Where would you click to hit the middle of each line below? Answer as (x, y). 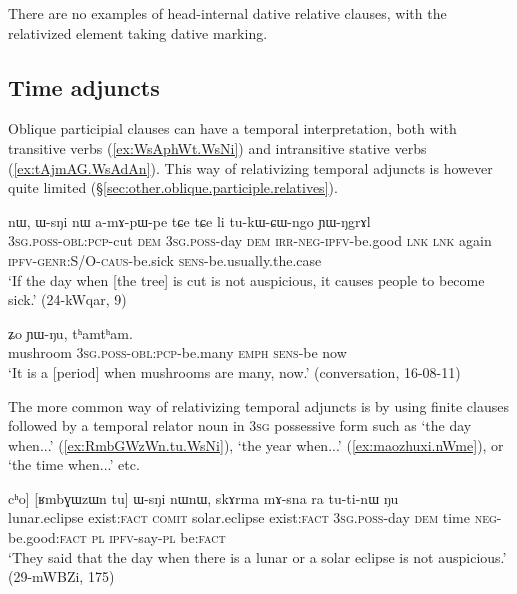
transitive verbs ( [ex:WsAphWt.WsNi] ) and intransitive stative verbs (217, 147)
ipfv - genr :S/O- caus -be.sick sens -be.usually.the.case (165, 259)
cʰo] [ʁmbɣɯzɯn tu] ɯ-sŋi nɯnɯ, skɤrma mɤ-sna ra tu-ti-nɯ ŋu (203, 497)
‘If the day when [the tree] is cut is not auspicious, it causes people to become (246, 279)
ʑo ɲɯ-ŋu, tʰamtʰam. (70, 332)
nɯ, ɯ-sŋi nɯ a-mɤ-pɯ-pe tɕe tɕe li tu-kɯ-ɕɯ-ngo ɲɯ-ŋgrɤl (189, 220)
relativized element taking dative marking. (138, 32)
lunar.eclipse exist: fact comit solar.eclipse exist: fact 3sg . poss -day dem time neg (252, 517)
